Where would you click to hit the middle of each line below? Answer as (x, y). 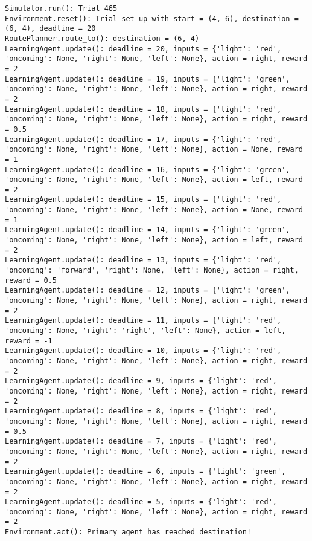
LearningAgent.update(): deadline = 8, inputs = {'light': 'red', (141, 411)
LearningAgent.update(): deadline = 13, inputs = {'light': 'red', (143, 260)
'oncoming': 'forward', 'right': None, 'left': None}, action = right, (152, 270)
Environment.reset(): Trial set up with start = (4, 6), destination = (152, 18)
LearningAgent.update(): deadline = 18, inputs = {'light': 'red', (143, 109)
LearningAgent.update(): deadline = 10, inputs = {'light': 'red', (143, 351)
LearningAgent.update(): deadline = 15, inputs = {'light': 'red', (143, 200)
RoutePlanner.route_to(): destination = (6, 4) (102, 38)
